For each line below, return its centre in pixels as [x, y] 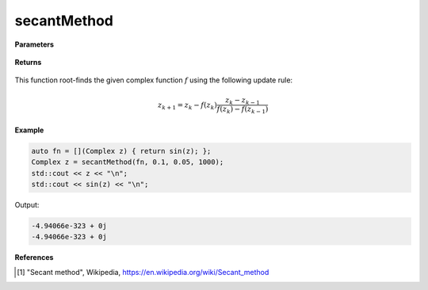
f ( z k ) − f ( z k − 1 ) [243, 110]
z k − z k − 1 [243, 101]
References [34, 258]
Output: [27, 204]
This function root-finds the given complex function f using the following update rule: [154, 80]
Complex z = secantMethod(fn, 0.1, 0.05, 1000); [128, 162]
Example [29, 130]
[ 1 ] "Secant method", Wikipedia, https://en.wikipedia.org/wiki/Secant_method [143, 272]
